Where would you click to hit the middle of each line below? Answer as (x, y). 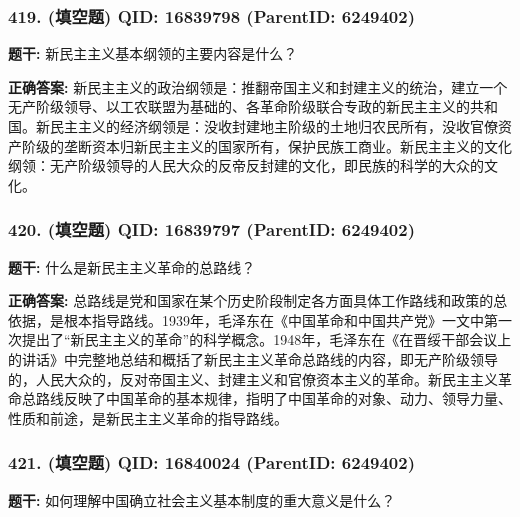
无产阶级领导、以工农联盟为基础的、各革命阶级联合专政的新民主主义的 (239, 106)
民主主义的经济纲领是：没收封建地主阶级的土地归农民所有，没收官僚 (273, 126)
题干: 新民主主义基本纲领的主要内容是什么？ (153, 53)
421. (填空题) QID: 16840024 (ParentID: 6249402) (211, 462)
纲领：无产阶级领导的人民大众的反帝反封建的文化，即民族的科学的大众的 (246, 165)
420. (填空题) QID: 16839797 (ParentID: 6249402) (211, 229)
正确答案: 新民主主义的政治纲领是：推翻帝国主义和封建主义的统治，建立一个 (258, 86)
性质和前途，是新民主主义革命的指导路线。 (148, 417)
